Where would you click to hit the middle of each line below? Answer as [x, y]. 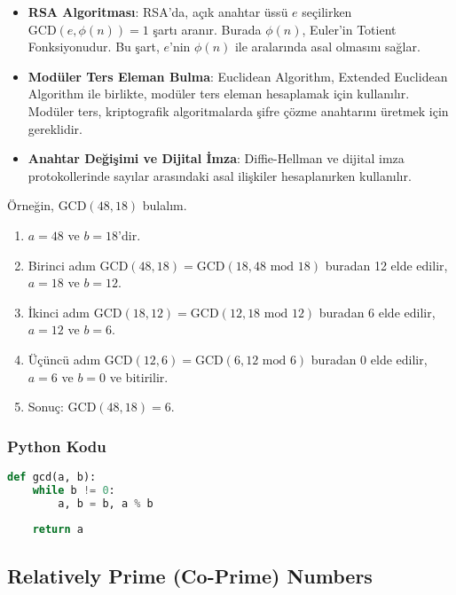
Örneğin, [31, 205]
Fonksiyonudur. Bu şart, [94, 47]
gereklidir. [55, 128]
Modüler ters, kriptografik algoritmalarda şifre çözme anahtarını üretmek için [238, 110]
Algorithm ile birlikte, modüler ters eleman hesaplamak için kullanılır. [219, 94]
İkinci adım [59, 312]
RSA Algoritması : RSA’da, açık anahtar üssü [158, 12]
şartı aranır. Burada [207, 29]
